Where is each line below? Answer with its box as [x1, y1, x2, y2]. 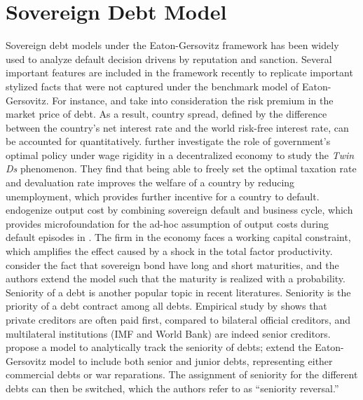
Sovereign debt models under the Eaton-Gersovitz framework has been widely [6, 38, 339, 53]
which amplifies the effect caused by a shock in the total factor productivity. [6, 244, 333, 258]
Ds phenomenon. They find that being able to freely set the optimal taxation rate [6, 161, 357, 176]
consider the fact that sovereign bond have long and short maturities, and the [6, 257, 339, 272]
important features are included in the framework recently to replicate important [6, 65, 353, 80]
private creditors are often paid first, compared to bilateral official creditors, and [6, 312, 351, 326]
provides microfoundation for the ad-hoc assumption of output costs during [6, 216, 329, 230]
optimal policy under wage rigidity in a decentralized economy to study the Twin [6, 147, 355, 162]
